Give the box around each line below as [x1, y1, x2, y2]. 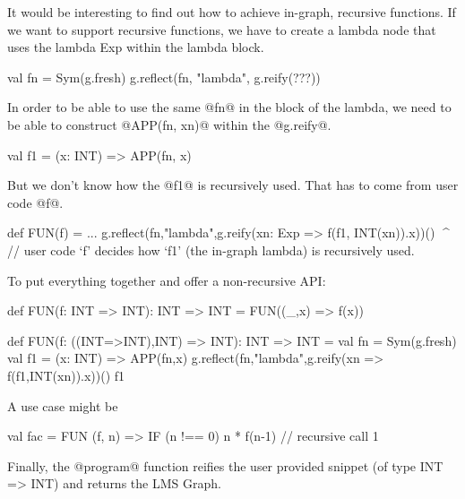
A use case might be [7, 396, 118, 415]
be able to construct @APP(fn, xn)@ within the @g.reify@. [7, 115, 332, 133]
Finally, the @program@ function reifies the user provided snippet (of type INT [7, 456, 443, 475]
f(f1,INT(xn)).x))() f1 [7, 366, 125, 384]
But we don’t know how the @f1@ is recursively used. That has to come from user [7, 176, 459, 194]
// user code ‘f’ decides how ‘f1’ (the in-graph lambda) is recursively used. [7, 240, 415, 259]
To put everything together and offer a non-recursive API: [7, 271, 326, 289]
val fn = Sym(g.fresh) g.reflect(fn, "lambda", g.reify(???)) [7, 67, 321, 86]
